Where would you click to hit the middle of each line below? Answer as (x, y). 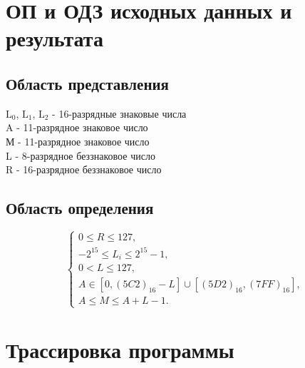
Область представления (87, 83)
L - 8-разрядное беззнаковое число (81, 155)
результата (55, 38)
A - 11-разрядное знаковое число (77, 127)
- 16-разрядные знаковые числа (119, 113)
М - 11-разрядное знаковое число (78, 141)
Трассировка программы (120, 349)
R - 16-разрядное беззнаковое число (84, 169)
